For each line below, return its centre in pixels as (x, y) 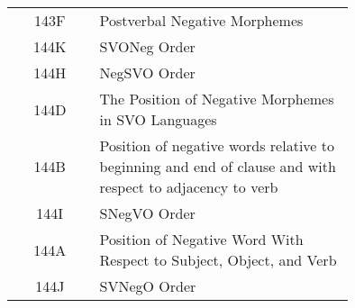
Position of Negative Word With (201, 239)
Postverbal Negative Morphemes (201, 20)
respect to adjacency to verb (189, 187)
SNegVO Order (147, 213)
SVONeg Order (147, 46)
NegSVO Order (147, 72)
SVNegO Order (148, 286)
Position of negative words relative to (217, 145)
